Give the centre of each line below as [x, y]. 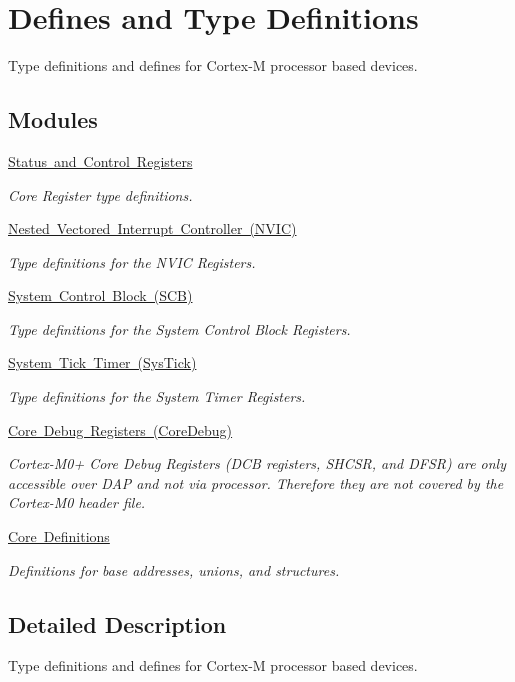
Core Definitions [59, 536]
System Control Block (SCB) [100, 295]
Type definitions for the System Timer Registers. [157, 396]
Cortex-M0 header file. [77, 502]
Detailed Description [117, 623]
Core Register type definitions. [100, 194]
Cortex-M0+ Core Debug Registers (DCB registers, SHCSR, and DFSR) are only [257, 463]
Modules [53, 119]
